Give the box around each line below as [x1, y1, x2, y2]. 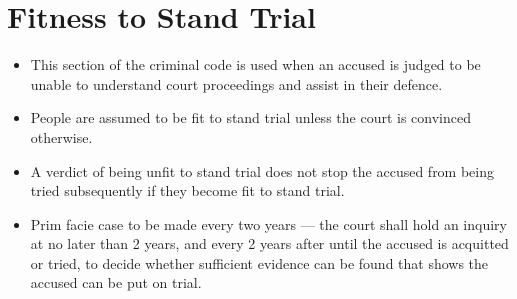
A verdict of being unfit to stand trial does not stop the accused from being [30, 160, 495, 181]
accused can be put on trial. [30, 272, 202, 293]
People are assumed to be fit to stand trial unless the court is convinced [30, 107, 471, 128]
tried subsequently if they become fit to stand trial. [30, 180, 345, 201]
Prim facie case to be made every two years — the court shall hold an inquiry [30, 213, 507, 234]
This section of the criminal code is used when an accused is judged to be [30, 54, 481, 75]
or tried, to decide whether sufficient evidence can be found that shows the [30, 252, 489, 273]
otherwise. [30, 126, 93, 147]
